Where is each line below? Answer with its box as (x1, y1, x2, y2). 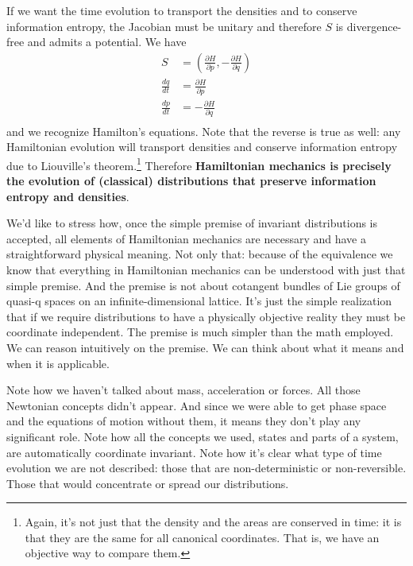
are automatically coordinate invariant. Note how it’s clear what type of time (6, 444, 382, 460)
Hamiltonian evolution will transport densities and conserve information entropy (6, 138, 398, 155)
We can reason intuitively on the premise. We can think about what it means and (6, 339, 404, 355)
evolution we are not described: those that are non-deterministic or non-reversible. (6, 459, 407, 476)
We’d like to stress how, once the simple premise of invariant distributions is (6, 215, 378, 231)
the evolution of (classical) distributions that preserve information (6, 173, 376, 188)
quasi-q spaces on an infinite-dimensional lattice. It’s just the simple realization (6, 293, 392, 309)
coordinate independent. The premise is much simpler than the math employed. (6, 324, 394, 340)
